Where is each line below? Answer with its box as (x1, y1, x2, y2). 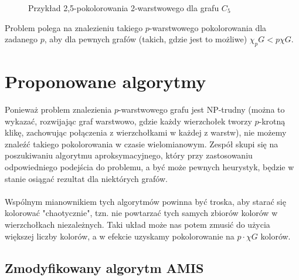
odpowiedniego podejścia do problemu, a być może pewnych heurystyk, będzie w (5, 161, 294, 173)
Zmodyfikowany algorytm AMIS (5, 258, 204, 276)
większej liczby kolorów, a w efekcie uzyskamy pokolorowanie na (5, 230, 235, 242)
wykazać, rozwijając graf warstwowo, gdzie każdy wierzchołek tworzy (5, 114, 252, 127)
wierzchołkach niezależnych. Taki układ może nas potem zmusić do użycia (5, 218, 270, 231)
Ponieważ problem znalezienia (5, 103, 112, 116)
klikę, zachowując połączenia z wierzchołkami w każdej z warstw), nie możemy (5, 126, 287, 139)
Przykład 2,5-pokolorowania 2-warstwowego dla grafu (28, 2, 219, 14)
